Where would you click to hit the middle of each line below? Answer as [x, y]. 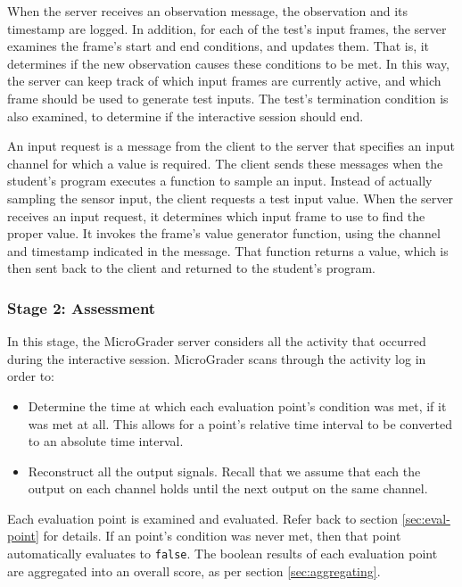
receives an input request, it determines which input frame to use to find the [216, 215]
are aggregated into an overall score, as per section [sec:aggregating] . [194, 570]
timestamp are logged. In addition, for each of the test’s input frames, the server [227, 28]
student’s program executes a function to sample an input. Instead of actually [220, 181]
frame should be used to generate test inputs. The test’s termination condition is [228, 98]
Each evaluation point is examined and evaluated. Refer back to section [203, 518]
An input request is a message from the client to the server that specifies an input [231, 146]
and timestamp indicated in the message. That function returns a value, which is [228, 250]
